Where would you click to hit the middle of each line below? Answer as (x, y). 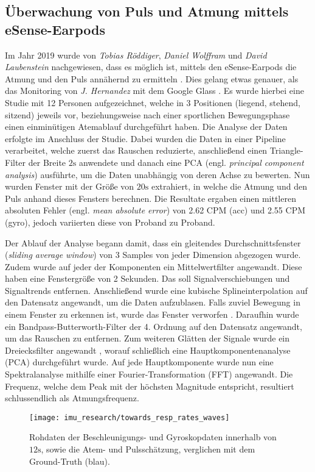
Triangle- (286, 150)
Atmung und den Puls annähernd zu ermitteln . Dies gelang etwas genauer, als (152, 78)
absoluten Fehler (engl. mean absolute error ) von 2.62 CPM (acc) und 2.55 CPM (155, 210)
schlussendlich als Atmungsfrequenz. (72, 398)
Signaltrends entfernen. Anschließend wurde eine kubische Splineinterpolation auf (156, 290)
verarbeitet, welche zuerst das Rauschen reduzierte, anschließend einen (136, 150)
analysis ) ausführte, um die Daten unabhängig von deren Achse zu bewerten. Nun (157, 174)
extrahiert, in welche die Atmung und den (229, 186)
